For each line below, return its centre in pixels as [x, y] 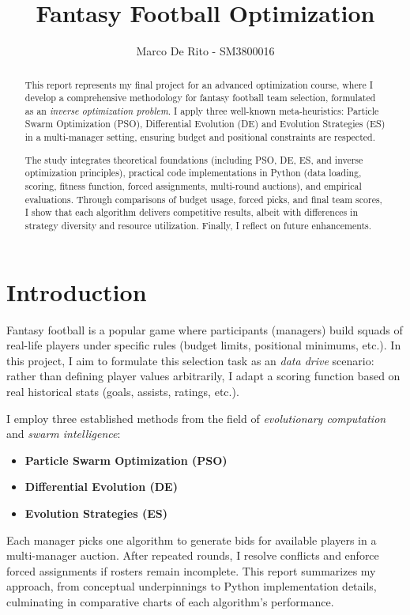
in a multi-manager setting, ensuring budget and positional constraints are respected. [200, 137]
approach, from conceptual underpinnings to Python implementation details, [192, 586]
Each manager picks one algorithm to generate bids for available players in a [192, 540]
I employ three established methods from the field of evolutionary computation [196, 418]
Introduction [77, 291]
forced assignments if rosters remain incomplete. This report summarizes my [191, 570]
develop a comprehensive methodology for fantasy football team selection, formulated [200, 98]
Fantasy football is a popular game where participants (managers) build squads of [205, 329]
